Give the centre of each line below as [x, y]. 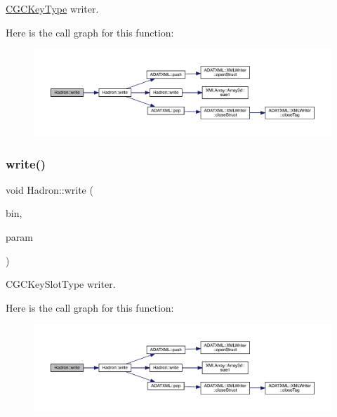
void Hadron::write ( [49, 189]
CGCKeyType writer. [52, 8]
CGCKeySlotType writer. [61, 284]
